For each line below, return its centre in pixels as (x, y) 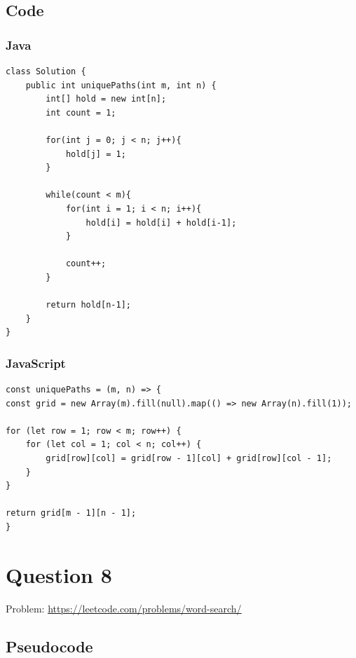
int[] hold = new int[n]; (106, 99)
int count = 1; (81, 112)
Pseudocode (49, 646)
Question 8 (59, 574)
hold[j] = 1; (96, 154)
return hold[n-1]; (88, 305)
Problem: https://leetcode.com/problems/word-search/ (124, 608)
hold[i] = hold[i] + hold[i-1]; (161, 222)
